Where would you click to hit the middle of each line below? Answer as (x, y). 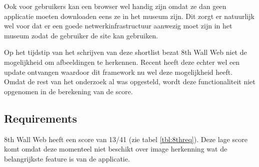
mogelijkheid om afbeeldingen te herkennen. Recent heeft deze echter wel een (122, 62)
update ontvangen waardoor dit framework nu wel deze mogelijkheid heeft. (118, 72)
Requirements (40, 118)
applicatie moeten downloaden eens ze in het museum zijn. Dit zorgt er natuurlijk (129, 16)
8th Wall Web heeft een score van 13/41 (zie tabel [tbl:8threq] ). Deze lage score (126, 139)
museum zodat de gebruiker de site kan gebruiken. (81, 35)
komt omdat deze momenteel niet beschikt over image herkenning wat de (116, 149)
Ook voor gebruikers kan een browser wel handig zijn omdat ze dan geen (115, 6)
